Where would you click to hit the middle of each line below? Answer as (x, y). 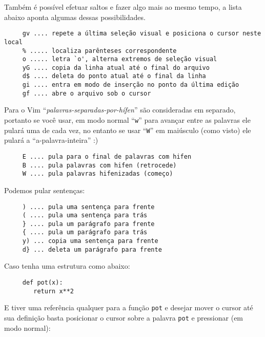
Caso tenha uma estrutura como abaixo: (67, 266)
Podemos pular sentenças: (45, 190)
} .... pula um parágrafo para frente (88, 224)
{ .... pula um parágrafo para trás (85, 232)
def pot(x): (43, 283)
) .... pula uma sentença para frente (88, 207)
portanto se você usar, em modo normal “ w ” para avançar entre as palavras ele (127, 120)
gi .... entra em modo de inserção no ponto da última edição (131, 85)
